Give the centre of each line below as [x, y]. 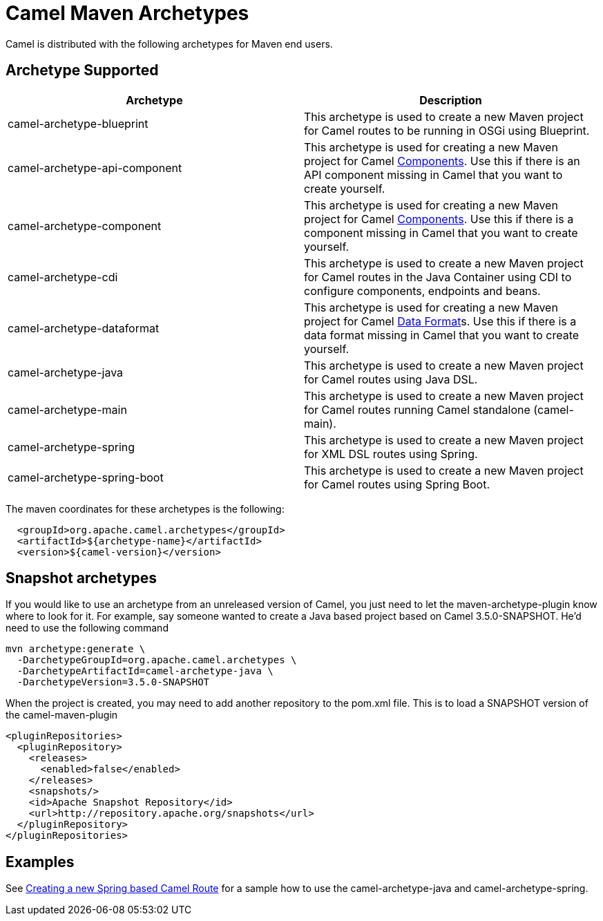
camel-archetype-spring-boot [86, 477]
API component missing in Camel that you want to [433, 174]
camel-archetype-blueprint [78, 123]
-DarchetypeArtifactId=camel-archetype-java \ [145, 671]
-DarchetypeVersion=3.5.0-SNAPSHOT [113, 682]
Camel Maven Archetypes [127, 13]
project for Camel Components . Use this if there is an [442, 161]
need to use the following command [87, 628]
